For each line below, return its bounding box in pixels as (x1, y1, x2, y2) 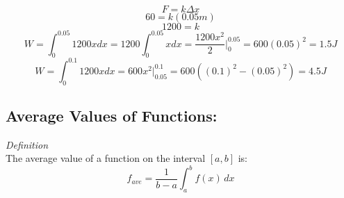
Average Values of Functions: (6, 104, 218, 126)
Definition (6, 137, 49, 151)
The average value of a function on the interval (6, 151, 206, 165)
